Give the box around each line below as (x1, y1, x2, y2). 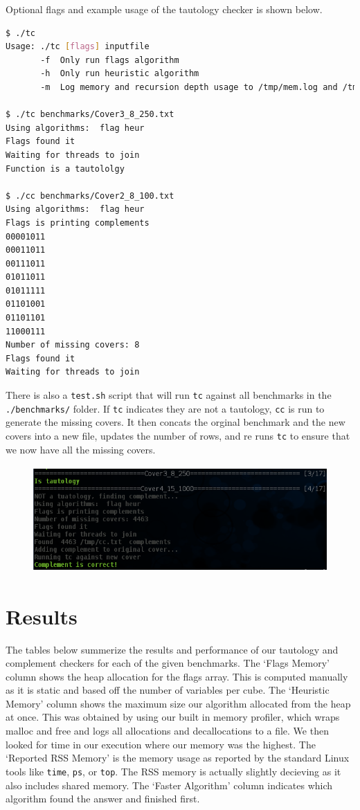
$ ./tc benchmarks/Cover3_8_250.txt (6, 109, 174, 120)
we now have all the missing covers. (6, 442, 156, 456)
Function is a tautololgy (6, 163, 125, 174)
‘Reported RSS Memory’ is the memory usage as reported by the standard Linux (6, 750, 350, 765)
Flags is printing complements (6, 217, 150, 228)
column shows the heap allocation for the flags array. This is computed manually (6, 669, 348, 683)
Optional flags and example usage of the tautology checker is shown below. (6, 2, 323, 16)
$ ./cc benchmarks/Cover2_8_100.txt (6, 190, 174, 201)
